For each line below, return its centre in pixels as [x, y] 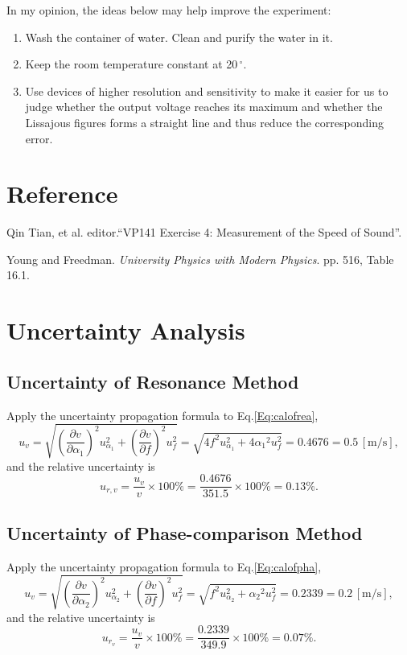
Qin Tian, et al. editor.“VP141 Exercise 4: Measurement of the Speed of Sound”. [204, 232]
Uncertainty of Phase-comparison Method [185, 532]
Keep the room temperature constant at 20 [132, 64]
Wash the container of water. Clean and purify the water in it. [179, 37]
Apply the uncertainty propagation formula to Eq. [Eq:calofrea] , [162, 415]
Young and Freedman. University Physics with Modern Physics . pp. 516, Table [200, 259]
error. [39, 138]
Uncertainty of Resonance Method [153, 381]
